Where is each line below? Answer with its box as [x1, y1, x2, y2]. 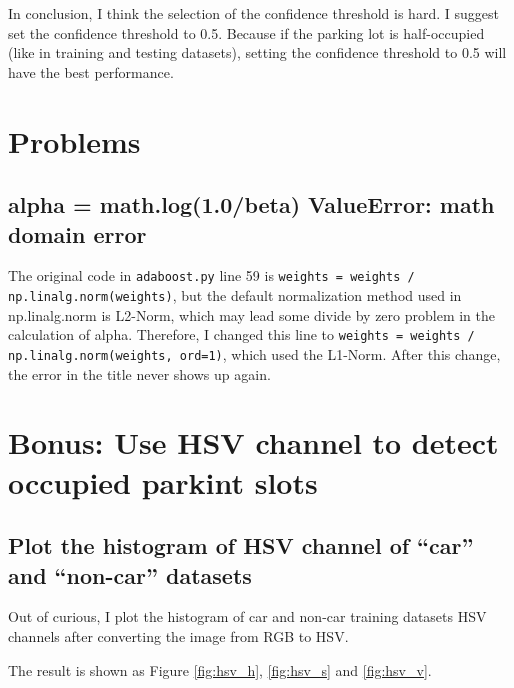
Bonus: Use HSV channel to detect [8, 422, 499, 463]
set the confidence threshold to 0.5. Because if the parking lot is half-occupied [8, 22, 485, 43]
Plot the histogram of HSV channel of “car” [8, 530, 474, 561]
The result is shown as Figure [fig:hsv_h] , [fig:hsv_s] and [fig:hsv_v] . [8, 659, 432, 680]
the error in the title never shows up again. [8, 363, 271, 384]
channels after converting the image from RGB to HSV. [8, 625, 349, 646]
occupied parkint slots [8, 461, 318, 502]
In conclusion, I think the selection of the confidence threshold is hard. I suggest [8, 3, 499, 23]
